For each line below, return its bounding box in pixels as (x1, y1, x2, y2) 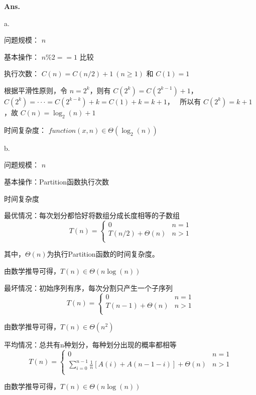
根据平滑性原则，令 (4, 85, 67, 95)
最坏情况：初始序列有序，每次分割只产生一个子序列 (4, 282, 173, 293)
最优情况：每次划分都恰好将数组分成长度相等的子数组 (4, 210, 180, 221)
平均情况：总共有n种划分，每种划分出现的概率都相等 (4, 339, 177, 349)
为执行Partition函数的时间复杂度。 (47, 249, 159, 259)
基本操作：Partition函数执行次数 (4, 176, 109, 186)
